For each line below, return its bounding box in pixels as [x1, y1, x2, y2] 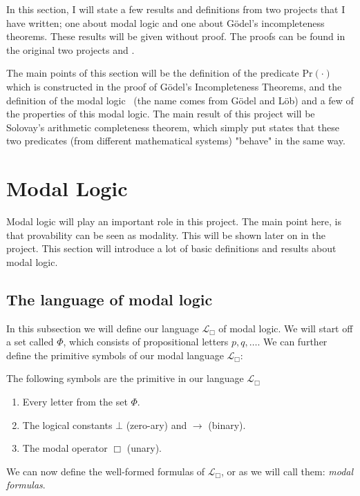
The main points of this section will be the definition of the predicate [6, 66, 299, 80]
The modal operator [22, 441, 108, 455]
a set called [6, 334, 54, 349]
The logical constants [22, 417, 113, 432]
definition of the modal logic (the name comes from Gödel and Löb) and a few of [6, 93, 354, 107]
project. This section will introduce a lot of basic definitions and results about [6, 241, 337, 256]
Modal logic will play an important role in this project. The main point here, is [6, 214, 341, 229]
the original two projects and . [6, 42, 135, 57]
